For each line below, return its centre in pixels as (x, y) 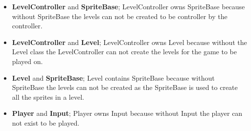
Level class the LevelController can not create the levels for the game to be (124, 52)
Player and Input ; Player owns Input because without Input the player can (127, 113)
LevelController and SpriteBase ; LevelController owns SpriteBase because (128, 6)
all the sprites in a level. (48, 97)
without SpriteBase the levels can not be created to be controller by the (120, 16)
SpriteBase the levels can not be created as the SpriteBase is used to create (125, 87)
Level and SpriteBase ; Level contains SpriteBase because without (113, 77)
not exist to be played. (46, 122)
